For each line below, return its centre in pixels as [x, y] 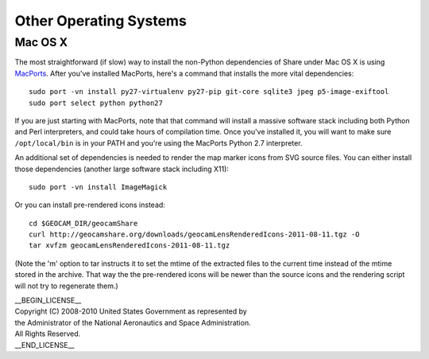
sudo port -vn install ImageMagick [98, 187]
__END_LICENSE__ [44, 345]
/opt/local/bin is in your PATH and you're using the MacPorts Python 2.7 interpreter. [158, 142]
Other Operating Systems [100, 21]
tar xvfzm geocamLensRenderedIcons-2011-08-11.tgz [129, 246]
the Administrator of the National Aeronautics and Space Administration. [133, 322]
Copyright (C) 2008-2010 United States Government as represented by [131, 311]
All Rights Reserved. [48, 334]
